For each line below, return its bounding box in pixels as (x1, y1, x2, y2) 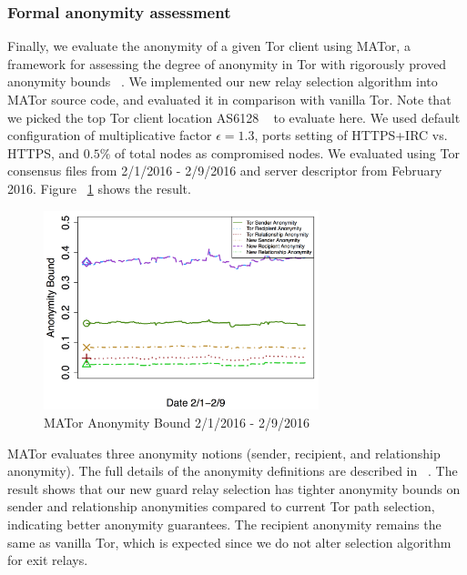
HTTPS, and (7, 143, 80, 162)
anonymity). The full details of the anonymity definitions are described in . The (7, 461, 458, 480)
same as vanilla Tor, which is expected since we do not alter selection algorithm (7, 532, 452, 551)
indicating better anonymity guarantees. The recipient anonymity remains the (7, 514, 442, 533)
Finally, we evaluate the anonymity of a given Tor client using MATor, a (7, 36, 411, 55)
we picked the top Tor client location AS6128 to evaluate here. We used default (7, 107, 461, 126)
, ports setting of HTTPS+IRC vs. (254, 126, 448, 145)
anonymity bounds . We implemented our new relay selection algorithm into (7, 72, 438, 91)
